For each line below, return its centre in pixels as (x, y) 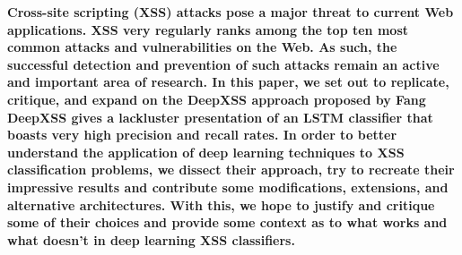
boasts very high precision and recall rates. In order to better (202, 135)
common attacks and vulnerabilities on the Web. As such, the (202, 47)
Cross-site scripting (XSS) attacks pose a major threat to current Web (231, 12)
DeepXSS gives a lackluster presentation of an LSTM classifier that (220, 117)
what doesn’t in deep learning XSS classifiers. (151, 239)
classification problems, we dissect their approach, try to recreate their (231, 170)
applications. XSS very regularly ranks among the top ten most (208, 29)
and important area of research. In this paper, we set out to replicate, (228, 82)
